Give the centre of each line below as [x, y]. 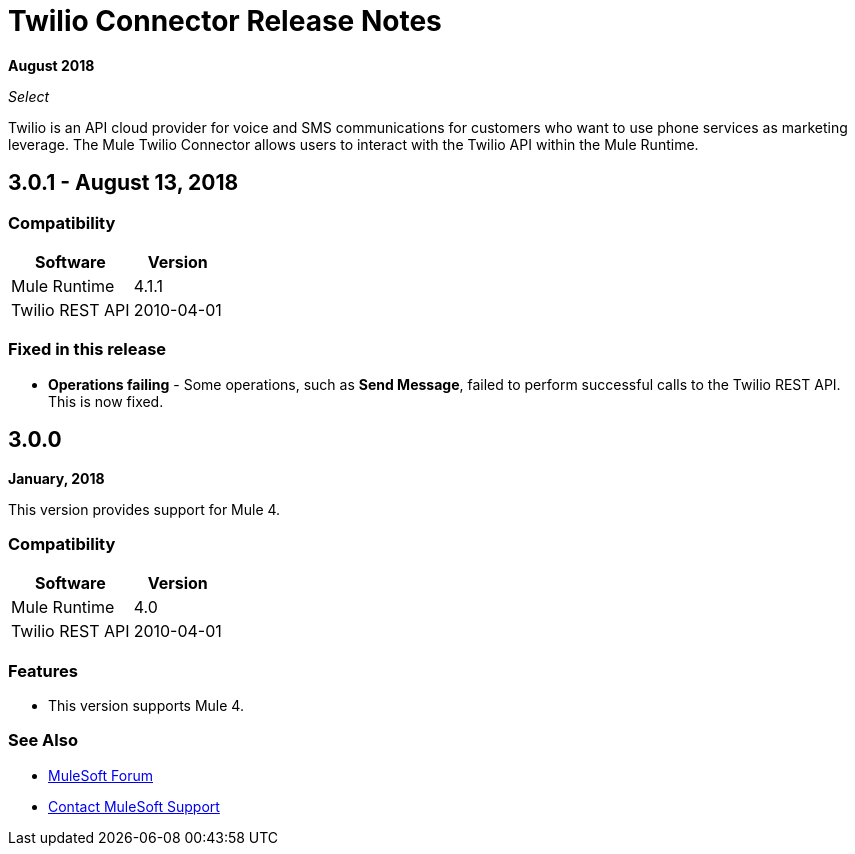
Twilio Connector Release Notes [225, 21]
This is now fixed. [106, 401]
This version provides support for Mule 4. [144, 509]
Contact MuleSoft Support [134, 806]
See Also [43, 740]
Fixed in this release [87, 349]
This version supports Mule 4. [146, 706]
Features [43, 670]
